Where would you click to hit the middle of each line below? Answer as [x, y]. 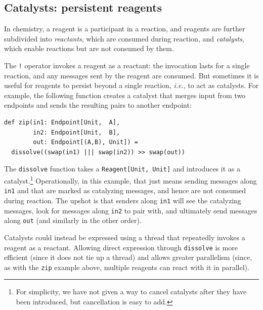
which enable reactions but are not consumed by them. [89, 48]
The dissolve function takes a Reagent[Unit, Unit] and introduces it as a [122, 169]
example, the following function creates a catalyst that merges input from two [125, 95]
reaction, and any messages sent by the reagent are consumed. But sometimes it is [131, 75]
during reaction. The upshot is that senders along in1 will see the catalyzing [123, 200]
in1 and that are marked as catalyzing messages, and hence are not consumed [125, 190]
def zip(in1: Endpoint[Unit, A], [62, 123]
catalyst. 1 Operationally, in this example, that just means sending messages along [130, 180]
